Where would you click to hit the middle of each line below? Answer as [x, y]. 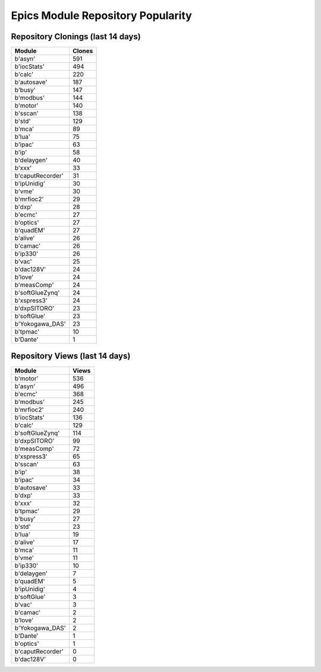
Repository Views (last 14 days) [71, 356]
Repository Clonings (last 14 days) [76, 37]
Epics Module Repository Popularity [102, 15]
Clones [83, 51]
